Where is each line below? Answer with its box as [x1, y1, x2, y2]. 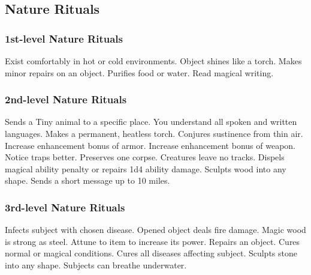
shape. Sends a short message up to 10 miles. [5, 174, 170, 187]
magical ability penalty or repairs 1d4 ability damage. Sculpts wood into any [5, 162, 286, 175]
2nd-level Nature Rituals [5, 92, 127, 107]
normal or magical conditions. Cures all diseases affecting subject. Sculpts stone [5, 247, 297, 259]
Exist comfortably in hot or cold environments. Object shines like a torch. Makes [5, 55, 302, 67]
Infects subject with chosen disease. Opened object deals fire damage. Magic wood [5, 223, 306, 236]
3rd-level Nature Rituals [5, 199, 125, 214]
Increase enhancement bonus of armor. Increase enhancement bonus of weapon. [5, 139, 295, 151]
